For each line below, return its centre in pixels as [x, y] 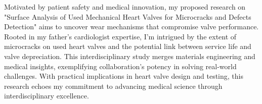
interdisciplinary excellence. [47, 96]
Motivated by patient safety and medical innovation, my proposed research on [125, 7]
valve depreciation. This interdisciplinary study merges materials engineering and [130, 56]
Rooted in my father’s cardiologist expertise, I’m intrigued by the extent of [120, 36]
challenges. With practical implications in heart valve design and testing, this [124, 76]
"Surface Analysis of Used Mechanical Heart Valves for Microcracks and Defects [128, 16]
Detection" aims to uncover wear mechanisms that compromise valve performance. [132, 27]
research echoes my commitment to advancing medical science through [113, 86]
